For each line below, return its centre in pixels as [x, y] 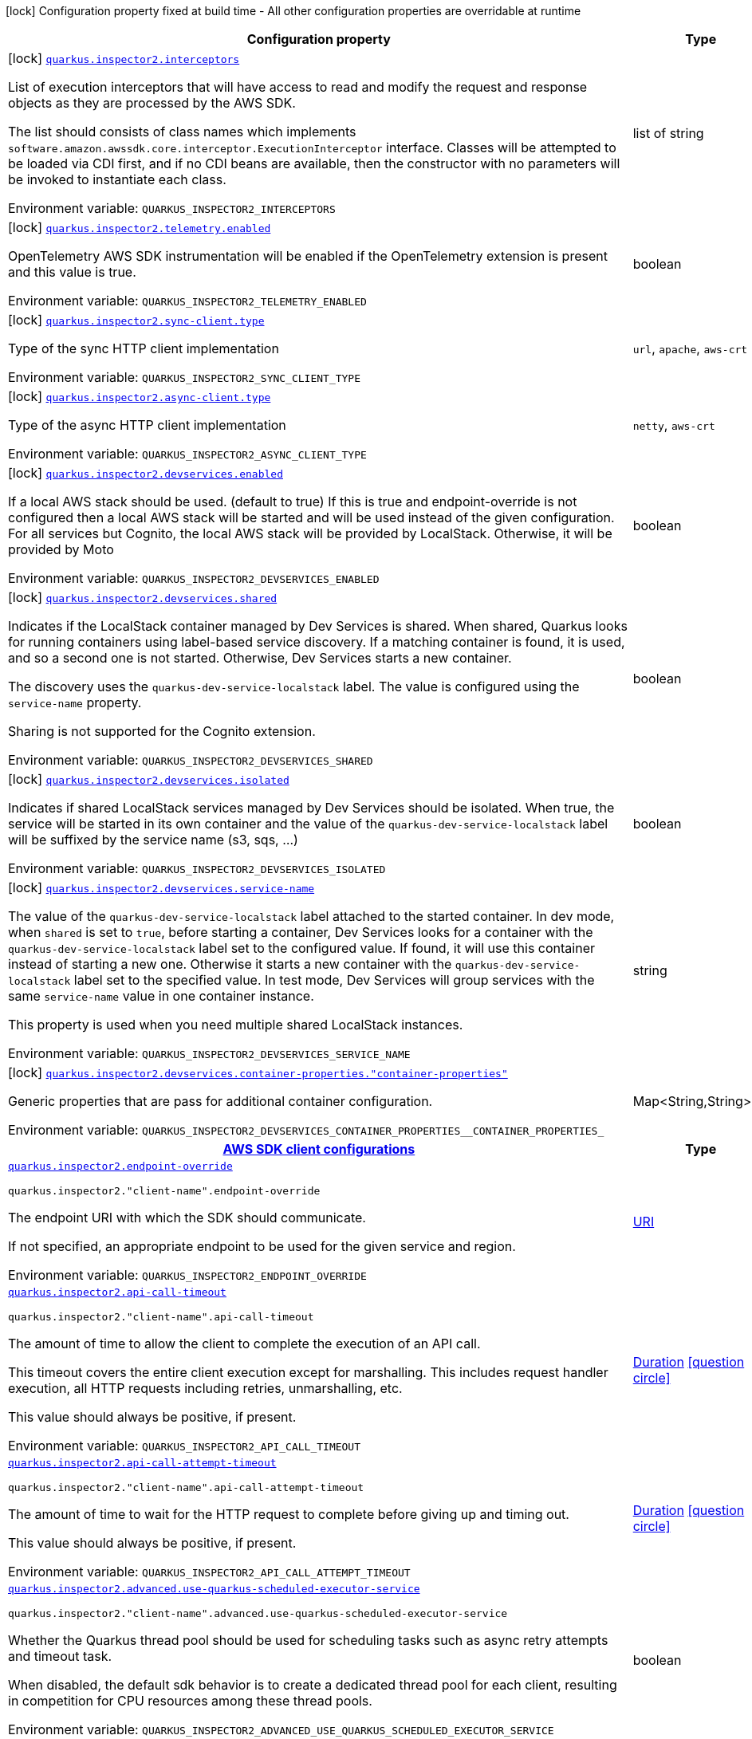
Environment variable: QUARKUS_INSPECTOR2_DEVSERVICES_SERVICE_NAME [209, 1053]
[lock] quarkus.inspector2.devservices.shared [143, 597]
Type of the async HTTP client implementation [147, 425]
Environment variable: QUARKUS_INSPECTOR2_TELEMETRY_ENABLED [187, 301]
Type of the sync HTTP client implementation [144, 348]
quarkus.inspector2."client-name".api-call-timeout [161, 1317]
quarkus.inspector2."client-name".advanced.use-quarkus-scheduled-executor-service [258, 1613]
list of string [668, 133]
